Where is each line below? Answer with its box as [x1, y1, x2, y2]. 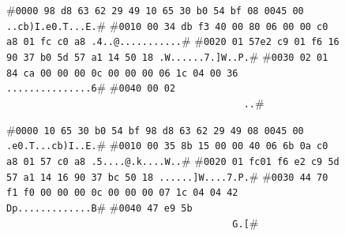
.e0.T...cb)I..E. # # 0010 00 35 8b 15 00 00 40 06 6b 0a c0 [6, 137, 328, 153]
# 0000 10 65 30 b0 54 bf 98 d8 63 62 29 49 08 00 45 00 [6, 121, 304, 137]
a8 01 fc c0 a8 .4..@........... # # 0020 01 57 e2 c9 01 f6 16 [6, 32, 339, 49]
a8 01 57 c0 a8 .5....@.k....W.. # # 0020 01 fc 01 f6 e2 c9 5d [6, 152, 339, 168]
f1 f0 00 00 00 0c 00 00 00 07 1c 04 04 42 [6, 187, 238, 199]
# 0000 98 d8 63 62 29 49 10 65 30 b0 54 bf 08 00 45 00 [6, 2, 304, 17]
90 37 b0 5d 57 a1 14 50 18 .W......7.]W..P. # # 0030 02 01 [6, 47, 328, 64]
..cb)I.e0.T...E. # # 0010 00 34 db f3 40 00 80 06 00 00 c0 [6, 17, 328, 33]
